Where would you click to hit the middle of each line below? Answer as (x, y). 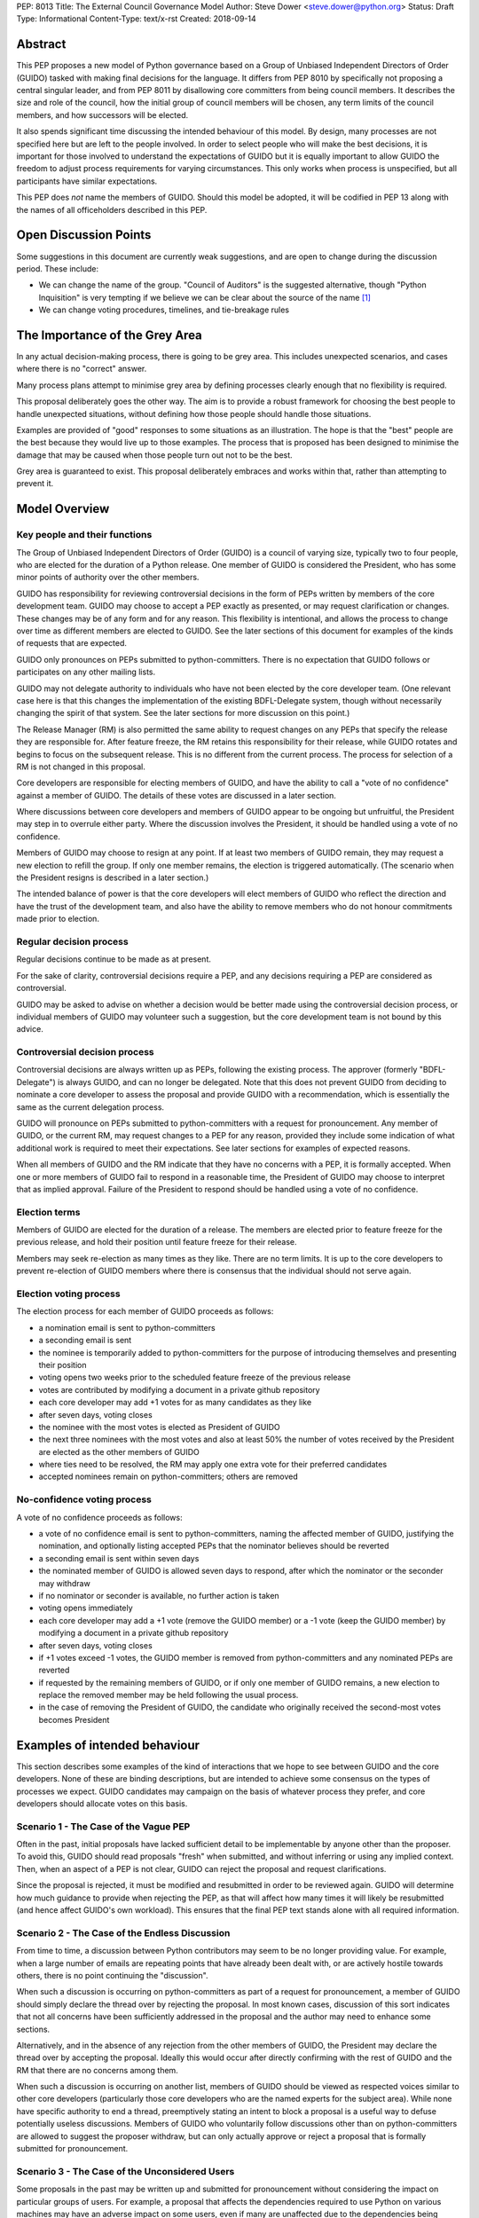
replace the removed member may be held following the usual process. (169, 1695)
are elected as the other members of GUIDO (119, 1451)
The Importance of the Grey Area (110, 335)
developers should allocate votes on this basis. (102, 1803)
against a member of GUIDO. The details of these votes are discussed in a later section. (177, 795)
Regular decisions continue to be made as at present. (114, 959)
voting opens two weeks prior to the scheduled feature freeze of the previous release (195, 1377)
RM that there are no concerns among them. (98, 2070)
